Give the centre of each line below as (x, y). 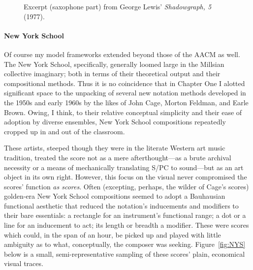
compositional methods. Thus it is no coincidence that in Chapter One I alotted (125, 83)
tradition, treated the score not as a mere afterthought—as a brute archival (118, 157)
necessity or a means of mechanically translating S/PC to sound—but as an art (124, 167)
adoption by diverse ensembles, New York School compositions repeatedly (115, 122)
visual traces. (24, 263)
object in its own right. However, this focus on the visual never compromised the (126, 177)
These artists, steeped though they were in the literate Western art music (115, 148)
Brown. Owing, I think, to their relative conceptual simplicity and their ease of (123, 112)
